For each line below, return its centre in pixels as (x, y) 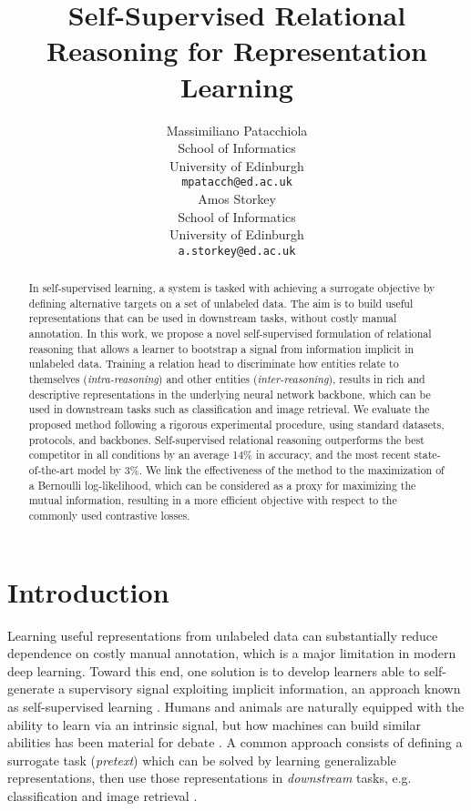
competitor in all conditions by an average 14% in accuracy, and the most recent (220, 455)
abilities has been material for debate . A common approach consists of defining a (235, 742)
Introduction (88, 591)
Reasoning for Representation (237, 51)
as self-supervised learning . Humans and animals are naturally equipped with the (236, 706)
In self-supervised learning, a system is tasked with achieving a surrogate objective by (232, 288)
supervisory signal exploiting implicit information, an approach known (265, 689)
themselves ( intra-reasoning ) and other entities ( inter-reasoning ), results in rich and (227, 379)
